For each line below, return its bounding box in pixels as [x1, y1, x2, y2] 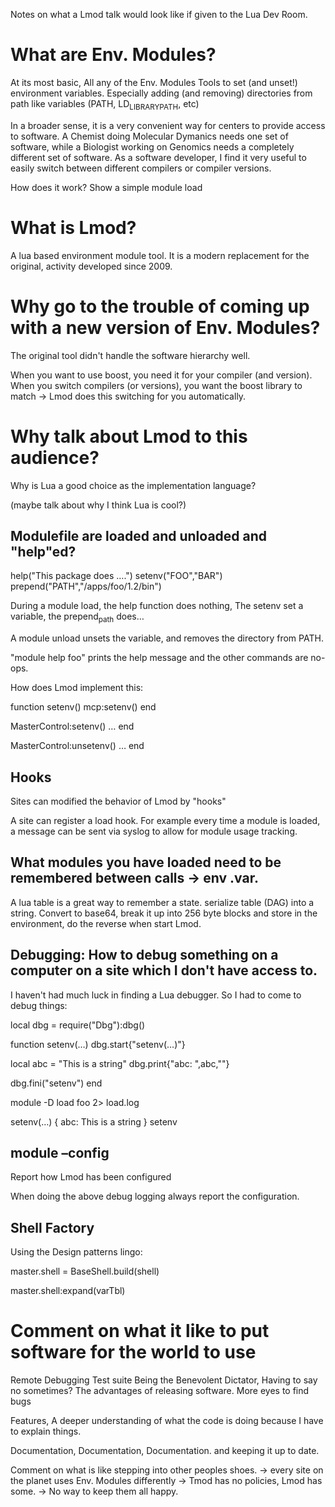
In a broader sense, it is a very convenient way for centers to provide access [10, 119, 326, 131]
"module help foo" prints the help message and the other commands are [10, 652, 309, 664]
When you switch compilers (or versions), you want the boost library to [10, 379, 303, 391]
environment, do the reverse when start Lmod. [10, 917, 202, 929]
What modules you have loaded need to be [10, 854, 282, 871]
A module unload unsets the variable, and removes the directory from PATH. [10, 632, 324, 644]
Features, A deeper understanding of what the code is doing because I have [10, 1415, 324, 1427]
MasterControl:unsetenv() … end [10, 740, 145, 752]
